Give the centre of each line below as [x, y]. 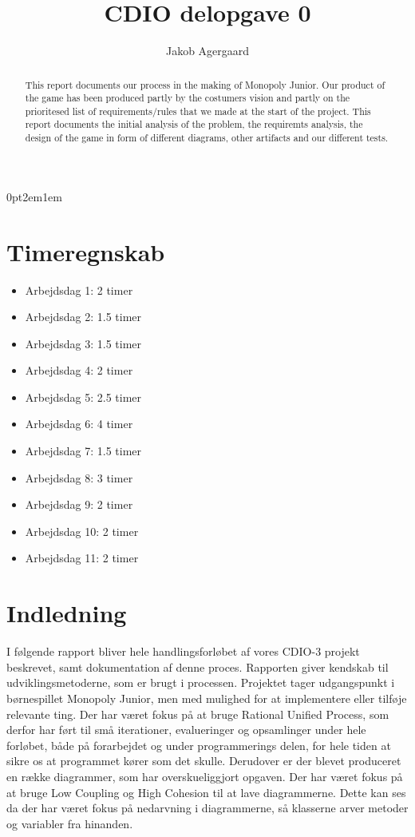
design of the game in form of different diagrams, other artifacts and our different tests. [207, 138]
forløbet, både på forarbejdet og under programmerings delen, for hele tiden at [199, 745]
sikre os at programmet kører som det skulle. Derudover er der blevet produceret [204, 761]
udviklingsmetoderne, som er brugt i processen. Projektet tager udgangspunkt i [201, 682]
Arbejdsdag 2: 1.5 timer [83, 317]
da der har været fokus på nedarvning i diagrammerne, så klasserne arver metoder [207, 808]
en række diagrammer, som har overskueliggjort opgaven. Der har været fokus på [205, 776]
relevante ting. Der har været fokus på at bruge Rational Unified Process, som [198, 714]
